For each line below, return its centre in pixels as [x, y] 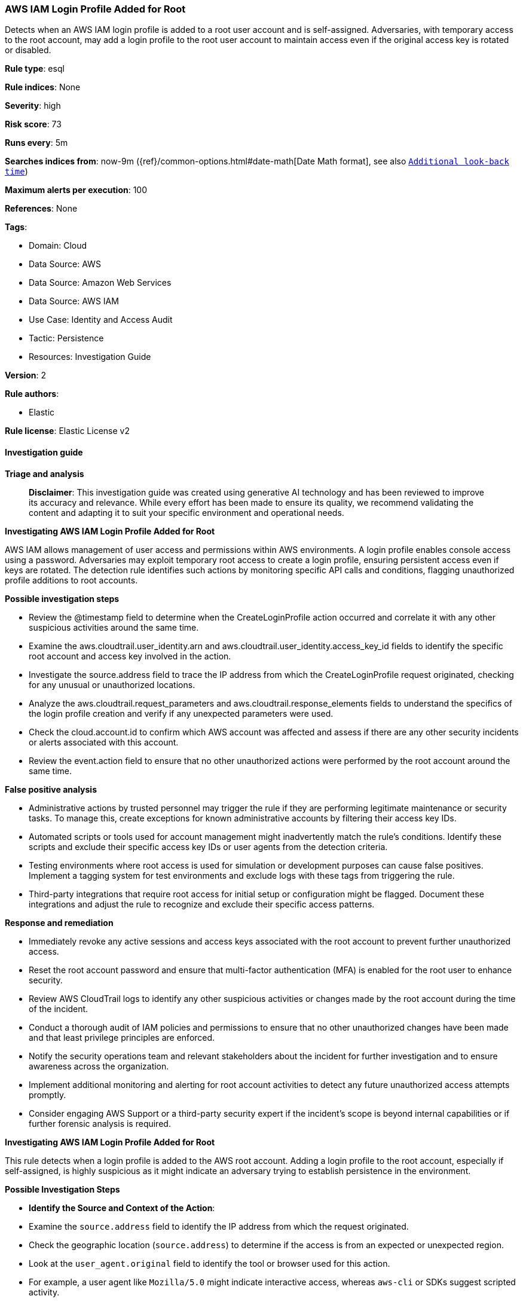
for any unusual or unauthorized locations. [112, 684]
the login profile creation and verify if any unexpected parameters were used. [181, 713]
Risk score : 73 [33, 124]
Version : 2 [26, 375]
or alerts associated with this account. [104, 742]
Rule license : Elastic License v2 [67, 431]
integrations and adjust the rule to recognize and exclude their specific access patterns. [202, 904]
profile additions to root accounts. [71, 580]
